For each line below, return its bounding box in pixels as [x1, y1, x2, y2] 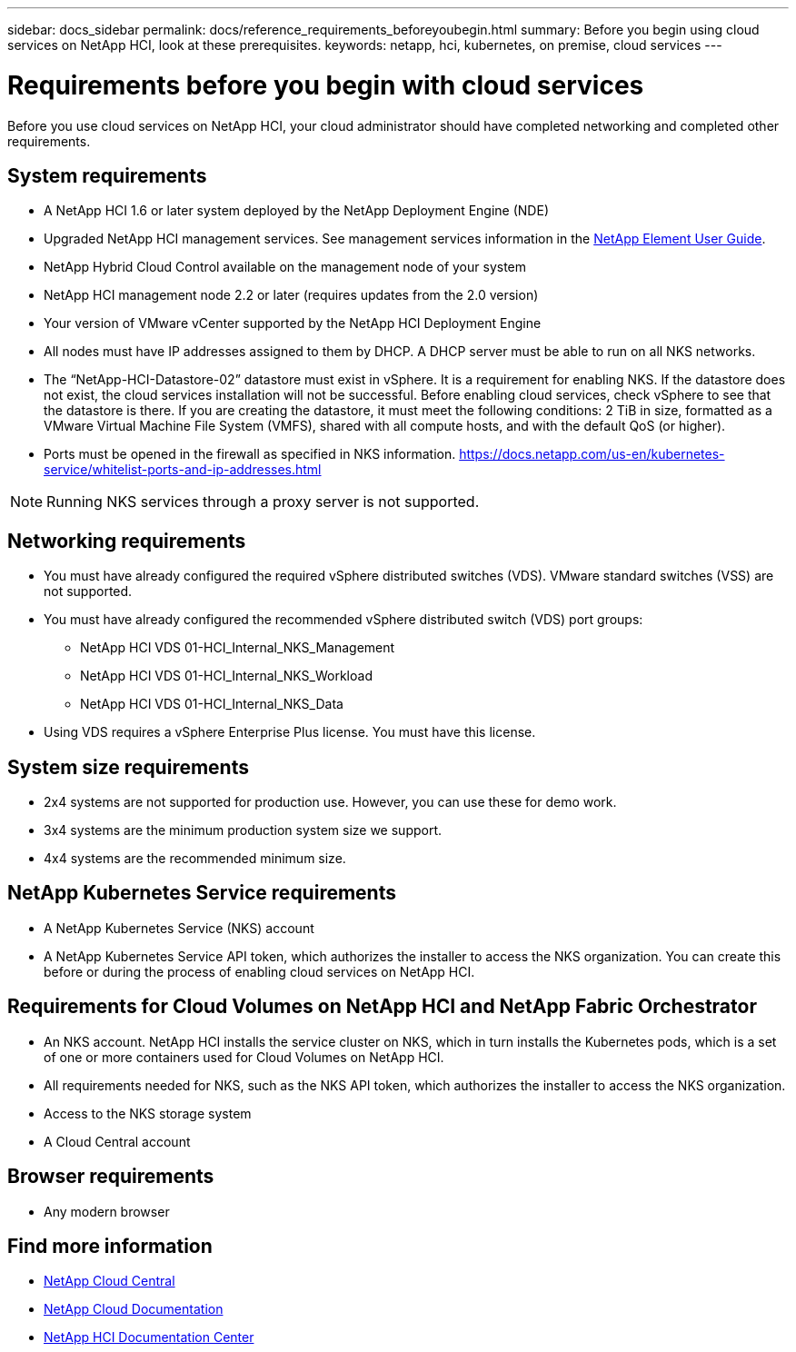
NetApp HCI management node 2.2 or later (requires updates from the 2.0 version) [44, 287, 539, 303]
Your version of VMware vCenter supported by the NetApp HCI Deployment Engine [44, 315, 542, 332]
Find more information [7, 1234, 213, 1258]
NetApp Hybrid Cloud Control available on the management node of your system [44, 259, 527, 275]
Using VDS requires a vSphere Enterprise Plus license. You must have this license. [44, 724, 536, 741]
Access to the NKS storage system [44, 1105, 252, 1121]
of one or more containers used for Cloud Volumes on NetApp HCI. [44, 1049, 444, 1065]
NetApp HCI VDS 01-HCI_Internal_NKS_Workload [80, 668, 373, 684]
